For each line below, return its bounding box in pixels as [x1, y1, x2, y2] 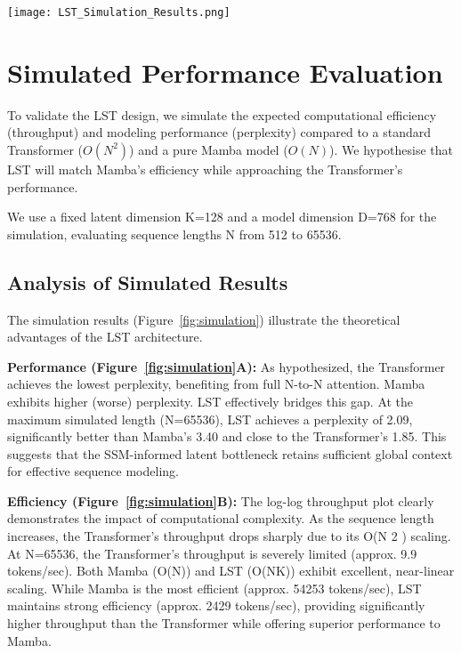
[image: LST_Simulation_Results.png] [7, 6, 230, 19]
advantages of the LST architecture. [7, 327, 203, 346]
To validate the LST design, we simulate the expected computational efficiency [7, 105, 437, 124]
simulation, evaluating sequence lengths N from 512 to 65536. [7, 224, 342, 243]
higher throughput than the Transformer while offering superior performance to [7, 614, 441, 633]
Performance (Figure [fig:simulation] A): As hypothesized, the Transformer [7, 357, 446, 375]
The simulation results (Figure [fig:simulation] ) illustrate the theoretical [7, 310, 400, 328]
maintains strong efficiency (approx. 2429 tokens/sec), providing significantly [7, 596, 425, 615]
